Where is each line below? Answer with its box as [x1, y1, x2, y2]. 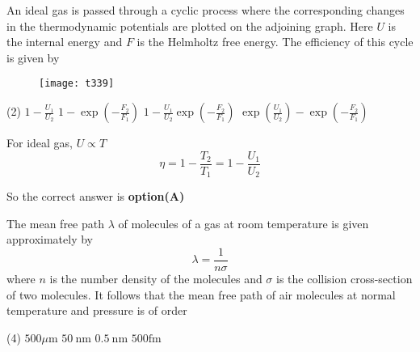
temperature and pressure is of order [6, 302, 187, 319]
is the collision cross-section [276, 269, 413, 286]
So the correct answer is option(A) [6, 188, 185, 205]
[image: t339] [39, 78, 115, 90]
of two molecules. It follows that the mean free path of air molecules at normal [6, 286, 396, 303]
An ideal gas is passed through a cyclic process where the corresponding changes [6, 2, 405, 18]
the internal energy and [6, 33, 123, 50]
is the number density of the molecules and [49, 269, 262, 286]
